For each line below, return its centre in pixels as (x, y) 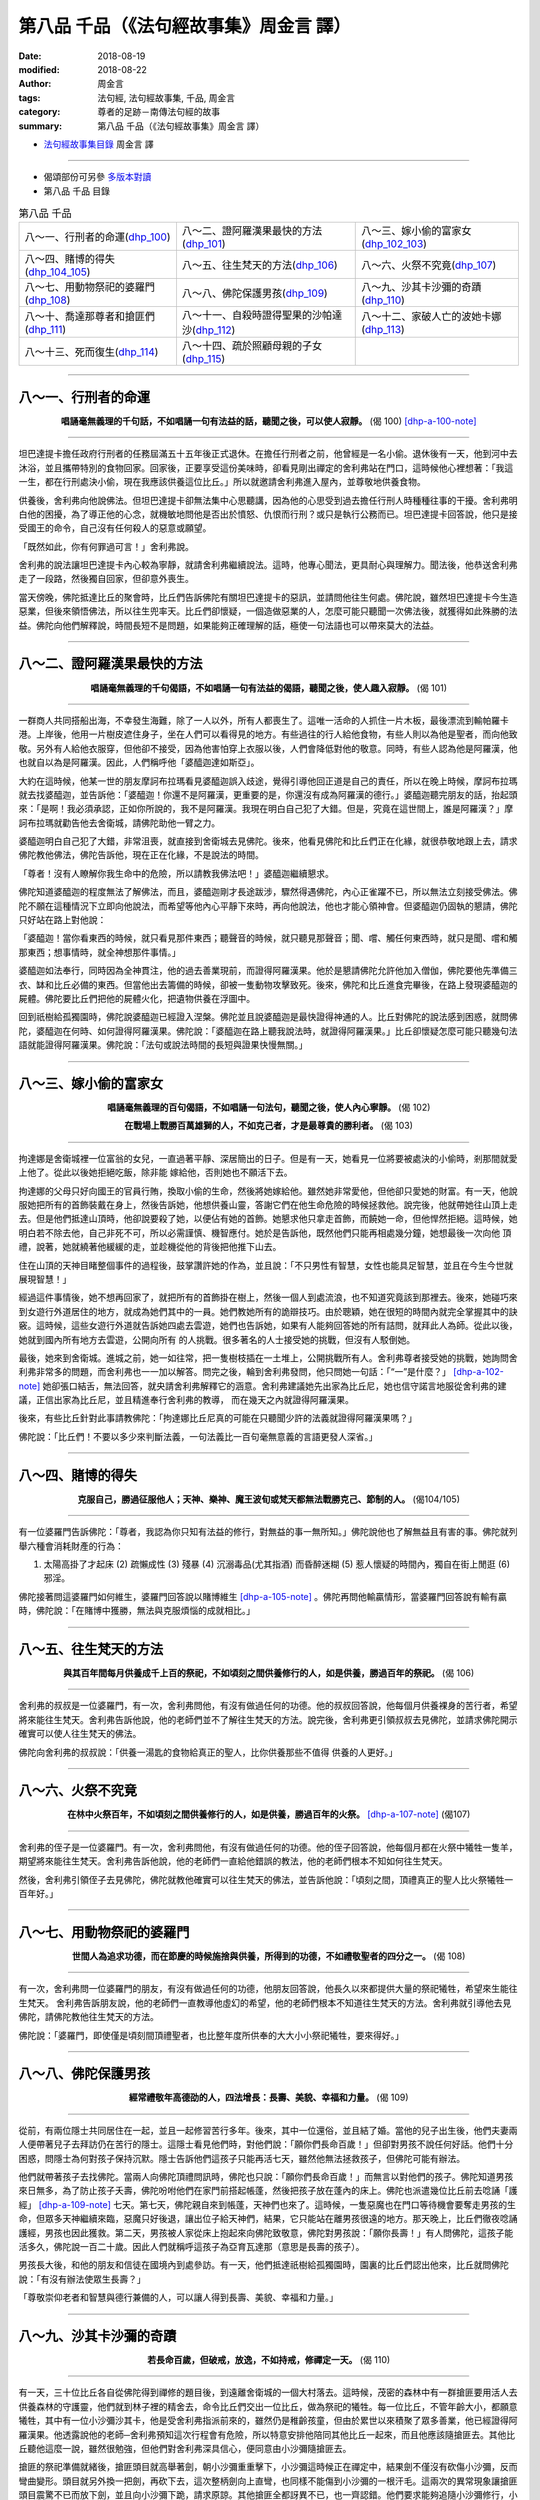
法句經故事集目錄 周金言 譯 (98, 144)
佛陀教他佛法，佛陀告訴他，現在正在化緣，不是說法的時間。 (141, 855)
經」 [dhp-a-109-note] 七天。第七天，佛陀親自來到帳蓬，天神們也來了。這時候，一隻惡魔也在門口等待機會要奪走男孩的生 (267, 2204)
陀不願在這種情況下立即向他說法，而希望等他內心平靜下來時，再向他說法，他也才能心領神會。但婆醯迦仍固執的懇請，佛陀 (268, 906)
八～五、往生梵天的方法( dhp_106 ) (260, 265)
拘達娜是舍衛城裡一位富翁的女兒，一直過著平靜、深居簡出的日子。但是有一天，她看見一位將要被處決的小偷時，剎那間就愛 (268, 1158)
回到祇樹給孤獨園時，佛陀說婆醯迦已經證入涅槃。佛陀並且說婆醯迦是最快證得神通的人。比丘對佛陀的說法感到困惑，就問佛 (268, 1017)
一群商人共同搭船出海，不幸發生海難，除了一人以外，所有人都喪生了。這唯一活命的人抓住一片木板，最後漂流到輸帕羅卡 (263, 720)
